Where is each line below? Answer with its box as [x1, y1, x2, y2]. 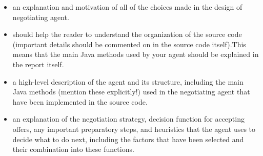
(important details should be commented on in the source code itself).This [12, 38, 246, 49]
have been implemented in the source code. [12, 96, 148, 107]
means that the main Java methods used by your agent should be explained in [12, 49, 259, 60]
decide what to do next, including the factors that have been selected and [12, 133, 244, 144]
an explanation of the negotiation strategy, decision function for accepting [12, 113, 245, 124]
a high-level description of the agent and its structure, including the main [12, 76, 244, 87]
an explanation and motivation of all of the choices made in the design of [12, 2, 242, 12]
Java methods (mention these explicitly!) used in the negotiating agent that [12, 86, 250, 97]
